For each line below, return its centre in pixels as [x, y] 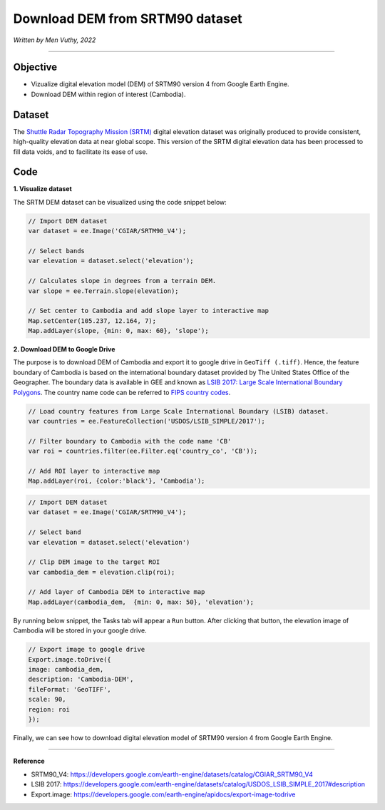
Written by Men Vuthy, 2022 [55, 40]
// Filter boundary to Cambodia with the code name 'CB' [130, 441]
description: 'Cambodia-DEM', [81, 680]
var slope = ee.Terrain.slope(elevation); [103, 291]
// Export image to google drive [87, 650]
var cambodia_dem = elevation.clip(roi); [102, 572]
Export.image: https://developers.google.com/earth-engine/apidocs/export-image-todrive [163, 794]
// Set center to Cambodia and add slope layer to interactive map [149, 311]
